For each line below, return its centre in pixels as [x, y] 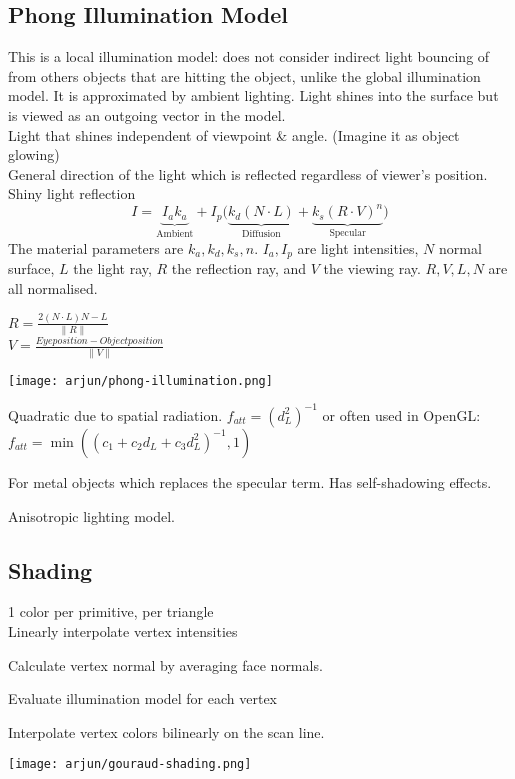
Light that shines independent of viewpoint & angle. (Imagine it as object [234, 134]
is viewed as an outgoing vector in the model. [147, 114]
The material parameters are [96, 247]
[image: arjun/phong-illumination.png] [140, 380]
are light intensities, [358, 247]
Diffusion [261, 234]
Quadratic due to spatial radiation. [115, 414]
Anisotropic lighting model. [91, 515]
